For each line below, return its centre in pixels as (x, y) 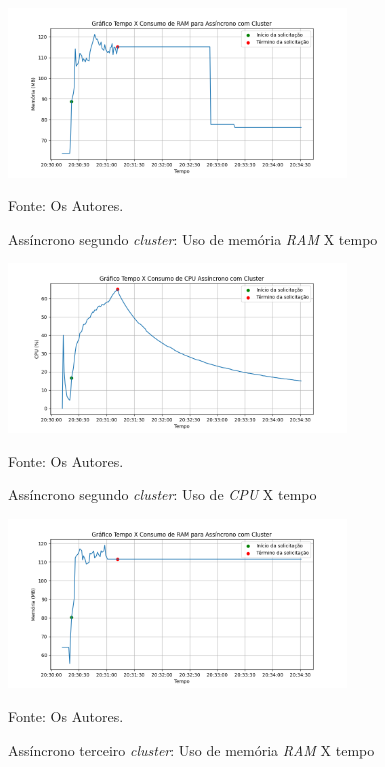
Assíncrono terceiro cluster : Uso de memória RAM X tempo (191, 749)
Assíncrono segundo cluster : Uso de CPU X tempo (162, 494)
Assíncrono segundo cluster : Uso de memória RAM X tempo (193, 238)
